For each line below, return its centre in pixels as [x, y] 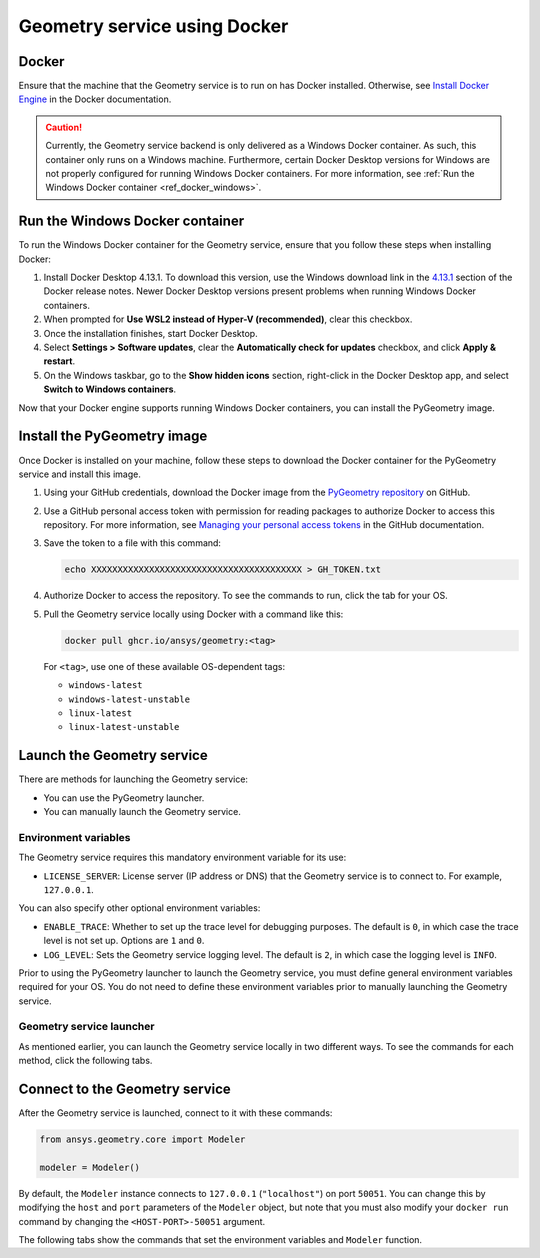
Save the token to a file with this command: [132, 543]
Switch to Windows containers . [110, 389]
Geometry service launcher [86, 1027]
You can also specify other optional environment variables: [139, 908]
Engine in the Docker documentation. [95, 99]
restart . [59, 361]
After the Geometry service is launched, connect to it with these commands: [175, 1113]
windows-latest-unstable [129, 699]
